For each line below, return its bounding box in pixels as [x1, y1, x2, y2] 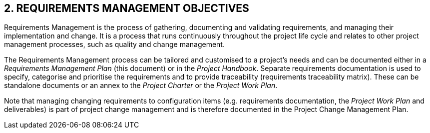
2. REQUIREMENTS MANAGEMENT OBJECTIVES [4, 2, 249, 14]
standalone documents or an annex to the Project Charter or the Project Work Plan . [4, 81, 278, 90]
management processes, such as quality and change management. [4, 40, 225, 49]
